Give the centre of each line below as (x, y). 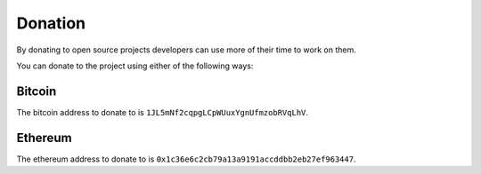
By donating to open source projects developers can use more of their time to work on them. (186, 50)
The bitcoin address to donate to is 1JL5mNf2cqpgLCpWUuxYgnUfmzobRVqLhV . (163, 112)
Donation (51, 23)
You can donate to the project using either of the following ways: (135, 66)
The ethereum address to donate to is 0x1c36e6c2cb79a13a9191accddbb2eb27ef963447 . (186, 159)
